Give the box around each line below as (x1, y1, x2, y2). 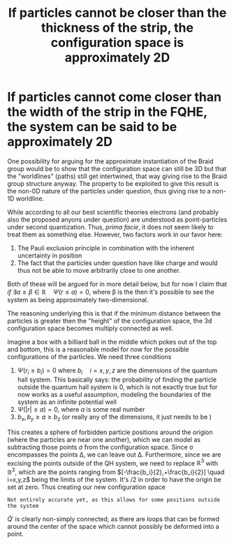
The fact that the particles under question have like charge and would (17, 258, 218, 267)
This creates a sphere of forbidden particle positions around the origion (7, 428, 213, 436)
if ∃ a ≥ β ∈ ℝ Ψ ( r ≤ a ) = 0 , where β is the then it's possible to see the (7, 288, 214, 296)
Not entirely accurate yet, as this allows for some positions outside (7, 496, 220, 503)
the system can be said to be (7, 119, 177, 135)
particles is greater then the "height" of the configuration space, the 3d (7, 316, 212, 325)
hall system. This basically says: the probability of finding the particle (17, 375, 217, 384)
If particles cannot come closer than (7, 89, 222, 105)
